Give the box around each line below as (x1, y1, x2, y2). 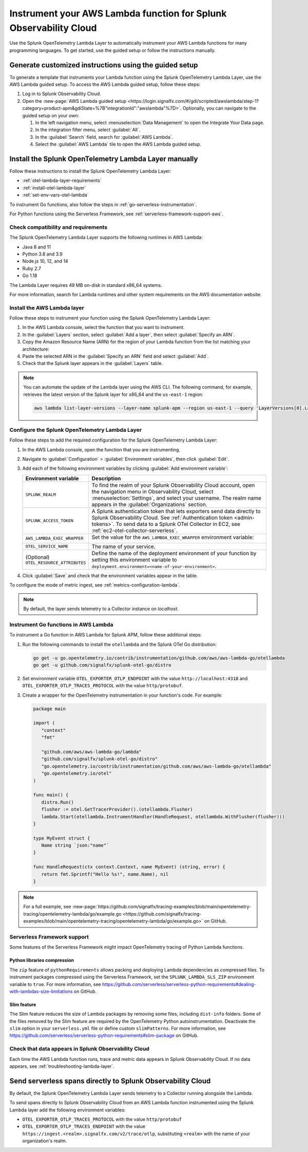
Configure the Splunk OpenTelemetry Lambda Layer (9, 426, 142, 433)
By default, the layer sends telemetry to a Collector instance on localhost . (23, 606, 179, 612)
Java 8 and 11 (22, 244, 51, 250)
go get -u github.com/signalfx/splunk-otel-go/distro (33, 662, 171, 668)
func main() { (33, 792, 69, 798)
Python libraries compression (9, 957, 74, 963)
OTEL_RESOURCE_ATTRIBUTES (25, 560, 86, 565)
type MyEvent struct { (33, 835, 90, 841)
